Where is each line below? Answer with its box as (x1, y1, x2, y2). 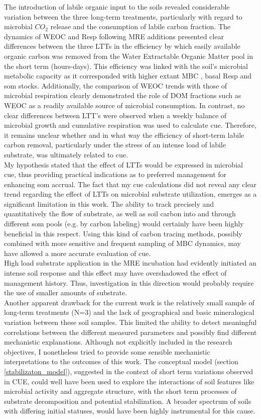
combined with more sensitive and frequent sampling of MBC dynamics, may (4, 238, 241, 248)
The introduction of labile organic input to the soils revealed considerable (4, 2, 230, 12)
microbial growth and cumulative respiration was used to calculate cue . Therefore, (4, 120, 256, 130)
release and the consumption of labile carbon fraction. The (50, 21, 231, 32)
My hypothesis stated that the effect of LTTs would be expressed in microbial (4, 159, 243, 170)
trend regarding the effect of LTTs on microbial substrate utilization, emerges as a (4, 189, 257, 199)
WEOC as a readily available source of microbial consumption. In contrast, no (4, 100, 245, 110)
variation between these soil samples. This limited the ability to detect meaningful (4, 317, 257, 327)
